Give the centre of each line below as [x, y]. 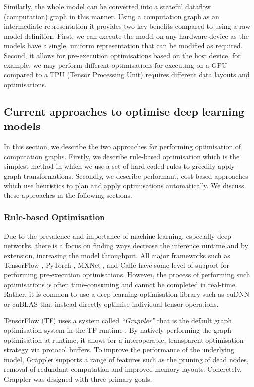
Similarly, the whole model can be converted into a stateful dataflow [107, 6]
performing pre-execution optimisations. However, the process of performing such [127, 275]
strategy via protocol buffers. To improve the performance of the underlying [119, 350]
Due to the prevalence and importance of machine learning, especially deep [118, 235]
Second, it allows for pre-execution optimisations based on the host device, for [122, 55]
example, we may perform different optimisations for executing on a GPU [116, 65]
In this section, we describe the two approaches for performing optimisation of [123, 146]
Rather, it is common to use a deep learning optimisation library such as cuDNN [127, 294]
